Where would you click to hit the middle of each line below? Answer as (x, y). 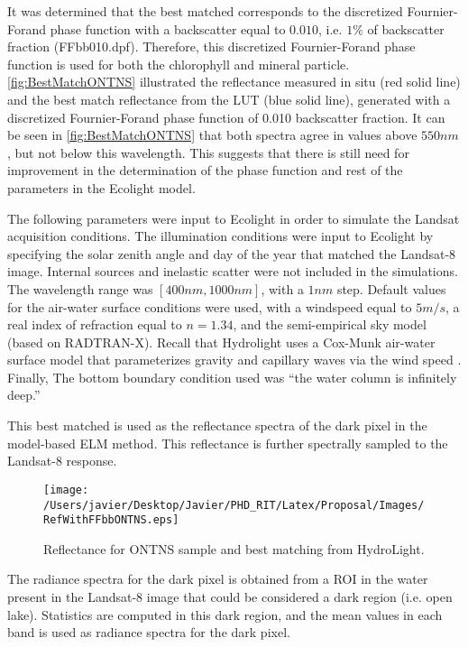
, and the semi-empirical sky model (330, 324)
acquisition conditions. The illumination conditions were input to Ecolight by (220, 236)
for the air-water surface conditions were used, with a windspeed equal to (210, 306)
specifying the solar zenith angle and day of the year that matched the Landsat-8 (232, 253)
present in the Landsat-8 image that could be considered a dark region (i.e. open (230, 596)
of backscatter (406, 28)
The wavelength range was (80, 288)
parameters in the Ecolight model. (101, 187)
